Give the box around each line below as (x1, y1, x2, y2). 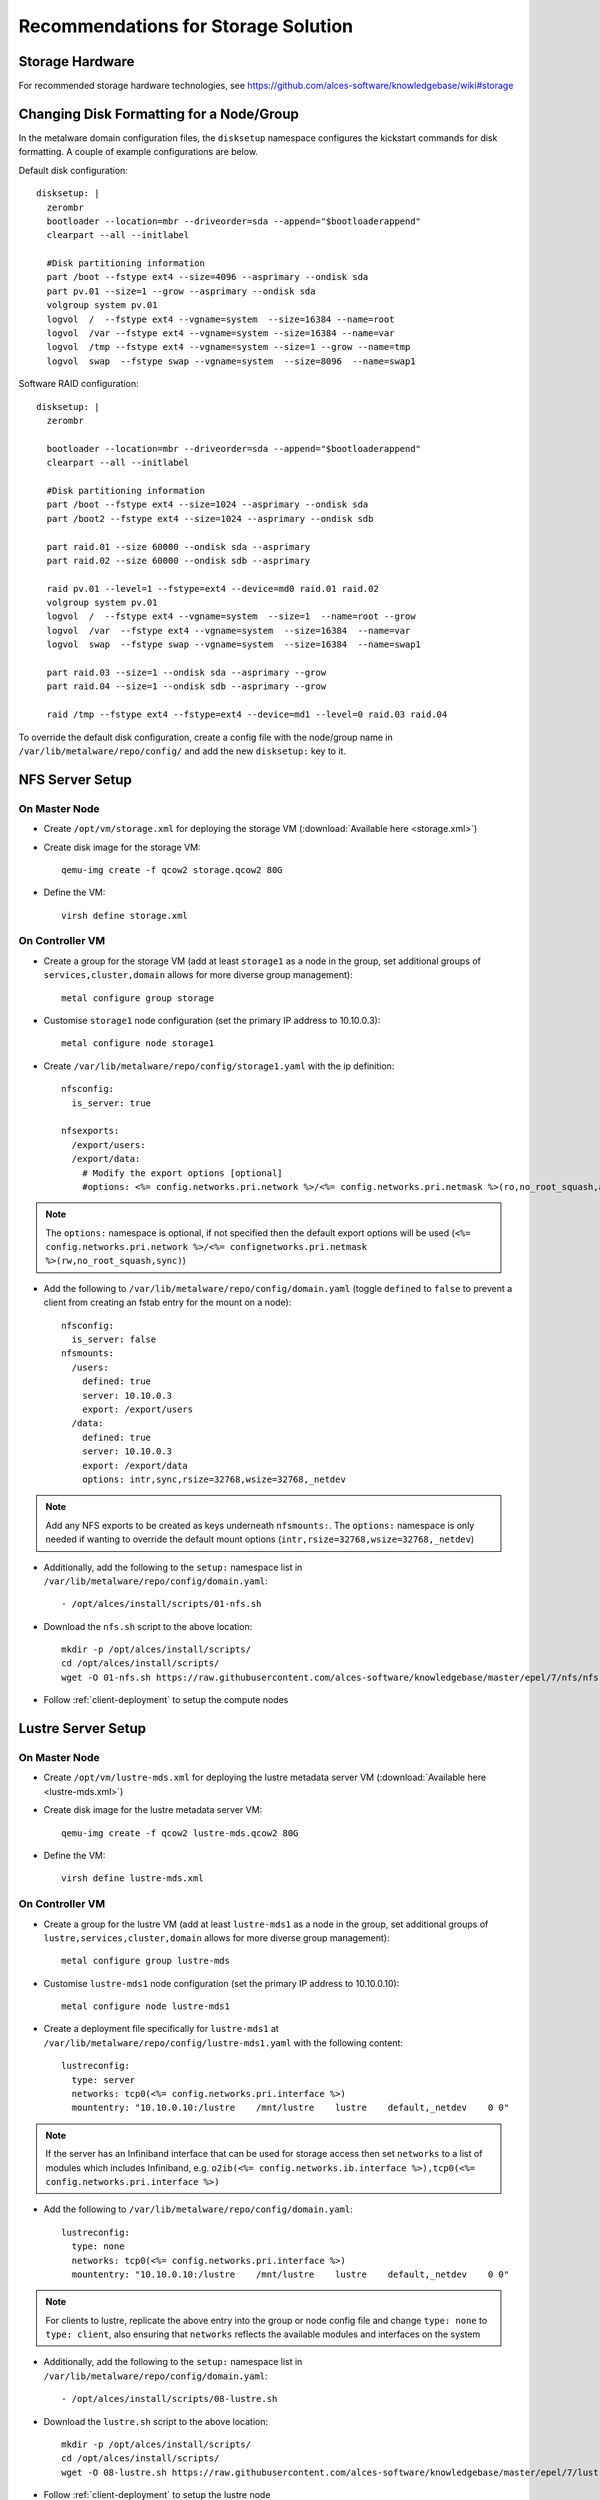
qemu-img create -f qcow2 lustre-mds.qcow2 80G (61, 1827, 299, 1839)
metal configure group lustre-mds (61, 1955, 230, 1967)
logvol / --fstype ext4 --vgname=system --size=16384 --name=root (46, 313, 395, 325)
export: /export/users (81, 1404, 194, 1415)
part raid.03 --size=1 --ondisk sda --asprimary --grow (46, 667, 327, 679)
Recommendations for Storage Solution (18, 15, 354, 37)
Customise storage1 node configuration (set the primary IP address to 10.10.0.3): (43, 1015, 381, 1027)
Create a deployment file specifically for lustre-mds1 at (43, 2023, 279, 2035)
